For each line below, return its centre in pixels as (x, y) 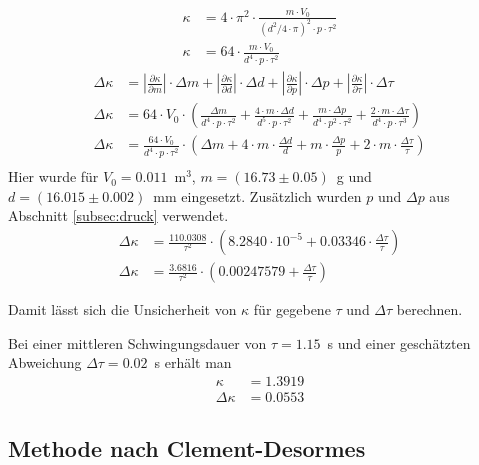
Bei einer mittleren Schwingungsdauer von (137, 342)
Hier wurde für (53, 176)
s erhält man (193, 362)
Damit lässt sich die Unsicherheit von (122, 309)
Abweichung (45, 362)
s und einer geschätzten (399, 342)
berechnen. (429, 309)
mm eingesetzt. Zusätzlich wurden (257, 195)
